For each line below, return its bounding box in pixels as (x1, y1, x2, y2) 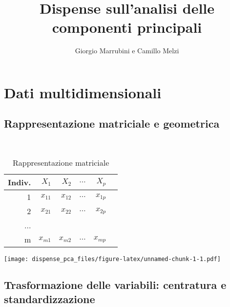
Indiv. (8, 176, 31, 188)
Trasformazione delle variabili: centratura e (4, 277, 227, 292)
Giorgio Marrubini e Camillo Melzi (75, 45, 179, 56)
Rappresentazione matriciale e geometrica (4, 116, 220, 131)
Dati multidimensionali (4, 82, 162, 102)
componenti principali (52, 17, 202, 37)
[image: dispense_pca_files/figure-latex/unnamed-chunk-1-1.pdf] (4, 255, 221, 263)
